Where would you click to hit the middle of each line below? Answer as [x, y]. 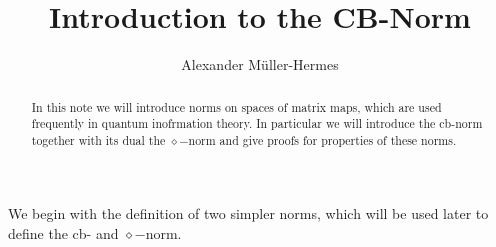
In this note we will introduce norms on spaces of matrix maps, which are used [236, 106]
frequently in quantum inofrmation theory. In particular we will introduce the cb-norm [257, 123]
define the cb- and [63, 233]
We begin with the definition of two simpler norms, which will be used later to [248, 213]
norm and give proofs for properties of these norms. [322, 139]
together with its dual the [98, 139]
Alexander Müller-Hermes [260, 64]
